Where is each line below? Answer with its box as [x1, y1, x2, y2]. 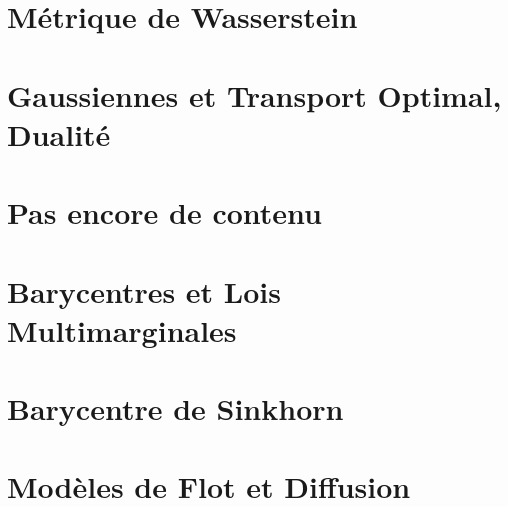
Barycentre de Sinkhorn [7, 388, 344, 429]
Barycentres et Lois [7, 270, 281, 311]
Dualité [7, 113, 111, 154]
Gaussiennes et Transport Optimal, [7, 74, 502, 115]
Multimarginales [7, 309, 237, 350]
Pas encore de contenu [7, 192, 322, 233]
